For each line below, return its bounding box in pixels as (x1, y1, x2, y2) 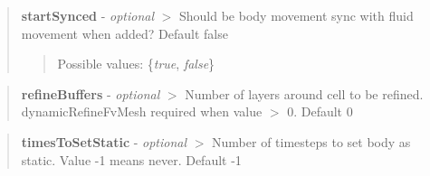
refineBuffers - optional (21, 84, 160, 103)
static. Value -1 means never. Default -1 (21, 150, 242, 169)
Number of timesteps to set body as (212, 132, 411, 151)
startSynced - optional (21, 6, 155, 24)
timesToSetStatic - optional (21, 132, 187, 151)
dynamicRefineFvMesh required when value (21, 102, 263, 121)
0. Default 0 (287, 102, 353, 121)
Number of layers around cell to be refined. (185, 84, 424, 103)
